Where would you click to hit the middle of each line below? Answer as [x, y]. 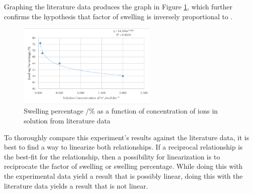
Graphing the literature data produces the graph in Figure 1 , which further [118, 6]
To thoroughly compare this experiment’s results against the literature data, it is [126, 137]
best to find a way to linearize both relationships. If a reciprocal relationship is [124, 147]
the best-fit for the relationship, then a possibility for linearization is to [112, 156]
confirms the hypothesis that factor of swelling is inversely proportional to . [118, 16]
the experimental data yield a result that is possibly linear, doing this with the [123, 175]
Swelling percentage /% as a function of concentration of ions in [121, 111]
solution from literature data [67, 120]
